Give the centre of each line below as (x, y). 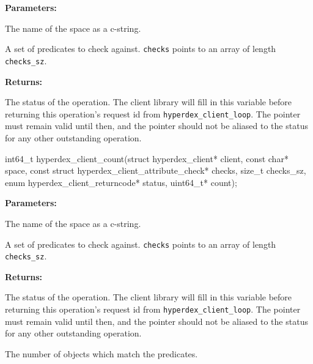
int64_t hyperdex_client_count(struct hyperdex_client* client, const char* (147, 158)
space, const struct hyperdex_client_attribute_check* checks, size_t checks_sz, (156, 170)
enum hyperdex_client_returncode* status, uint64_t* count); (121, 182)
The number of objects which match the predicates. (101, 353)
